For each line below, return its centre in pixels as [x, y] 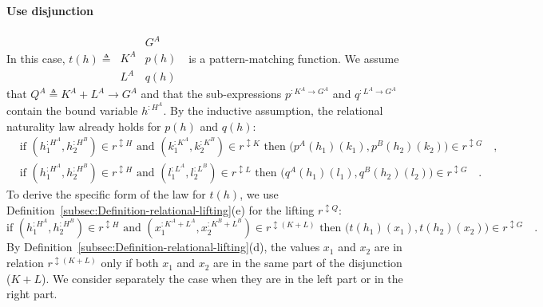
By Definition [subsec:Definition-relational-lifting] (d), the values [163, 247]
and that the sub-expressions [211, 94]
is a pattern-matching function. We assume [294, 58]
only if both [130, 263]
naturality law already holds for [84, 126]
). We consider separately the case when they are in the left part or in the [222, 278]
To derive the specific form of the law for [106, 194]
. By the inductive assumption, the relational [273, 110]
